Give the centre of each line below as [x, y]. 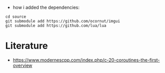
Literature [27, 46]
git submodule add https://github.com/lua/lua [56, 26]
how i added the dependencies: [46, 7]
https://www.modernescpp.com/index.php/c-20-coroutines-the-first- [86, 60]
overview [22, 65]
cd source [16, 17]
